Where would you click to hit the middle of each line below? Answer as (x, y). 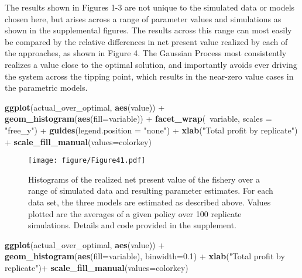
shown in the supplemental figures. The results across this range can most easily (148, 30)
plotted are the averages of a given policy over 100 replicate (135, 213)
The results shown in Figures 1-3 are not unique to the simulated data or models (150, 7)
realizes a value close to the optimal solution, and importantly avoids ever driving (151, 64)
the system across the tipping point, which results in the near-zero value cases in (149, 76)
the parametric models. (46, 87)
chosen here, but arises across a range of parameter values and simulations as (143, 18)
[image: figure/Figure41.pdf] (87, 161)
